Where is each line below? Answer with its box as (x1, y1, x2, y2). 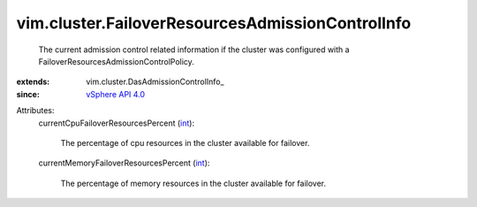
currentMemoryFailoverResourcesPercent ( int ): (38, 157, 210, 168)
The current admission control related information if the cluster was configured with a (38, 44, 350, 55)
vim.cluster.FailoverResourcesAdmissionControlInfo (16, 13, 412, 33)
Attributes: (16, 105, 55, 116)
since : (16, 88, 40, 99)
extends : (16, 76, 50, 88)
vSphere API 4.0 (86, 88, 146, 99)
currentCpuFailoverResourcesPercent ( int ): (38, 118, 194, 128)
